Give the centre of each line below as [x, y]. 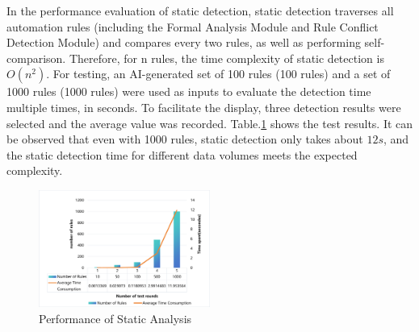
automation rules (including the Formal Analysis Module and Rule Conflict [193, 26]
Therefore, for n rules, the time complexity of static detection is [226, 58]
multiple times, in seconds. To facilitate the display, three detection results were [204, 107]
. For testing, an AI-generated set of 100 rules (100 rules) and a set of [218, 74]
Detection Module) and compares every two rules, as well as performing [184, 42]
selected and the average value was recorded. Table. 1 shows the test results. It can [210, 123]
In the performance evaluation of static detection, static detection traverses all [200, 10]
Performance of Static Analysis [115, 318]
